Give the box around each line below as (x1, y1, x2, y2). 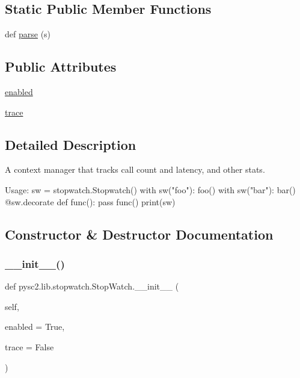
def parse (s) (5, 28, 51, 40)
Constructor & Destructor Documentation (5, 225, 274, 243)
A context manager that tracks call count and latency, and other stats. (5, 163, 265, 176)
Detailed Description (5, 135, 136, 153)
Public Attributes (5, 57, 117, 76)
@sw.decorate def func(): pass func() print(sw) (5, 195, 176, 208)
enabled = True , (5, 320, 65, 333)
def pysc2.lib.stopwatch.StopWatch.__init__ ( (5, 280, 179, 293)
